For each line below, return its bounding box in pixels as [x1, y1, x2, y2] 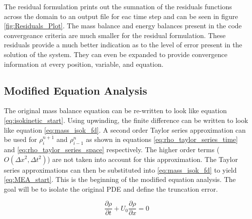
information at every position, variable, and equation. [4, 59, 164, 69]
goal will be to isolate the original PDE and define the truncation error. [4, 183, 218, 194]
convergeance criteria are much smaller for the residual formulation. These [4, 30, 226, 40]
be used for [4, 134, 37, 144]
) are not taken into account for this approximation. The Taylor [47, 154, 238, 164]
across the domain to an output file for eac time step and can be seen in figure [4, 11, 238, 21]
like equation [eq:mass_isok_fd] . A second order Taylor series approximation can [4, 124, 246, 135]
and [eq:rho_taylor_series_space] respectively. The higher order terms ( [4, 144, 220, 154]
